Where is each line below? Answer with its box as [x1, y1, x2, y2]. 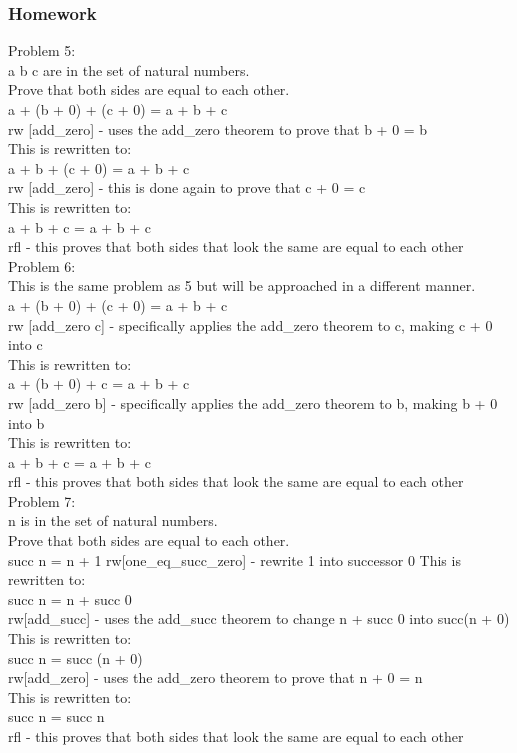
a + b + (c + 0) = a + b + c [8, 157, 190, 178]
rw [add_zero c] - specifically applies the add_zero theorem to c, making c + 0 [8, 314, 493, 335]
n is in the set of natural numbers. [8, 510, 218, 531]
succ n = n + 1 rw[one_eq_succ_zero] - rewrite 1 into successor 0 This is [8, 549, 461, 570]
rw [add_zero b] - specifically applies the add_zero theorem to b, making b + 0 [8, 392, 498, 413]
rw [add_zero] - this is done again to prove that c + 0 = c [8, 177, 366, 198]
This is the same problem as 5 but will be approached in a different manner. [8, 275, 476, 296]
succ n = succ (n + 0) [8, 647, 143, 668]
